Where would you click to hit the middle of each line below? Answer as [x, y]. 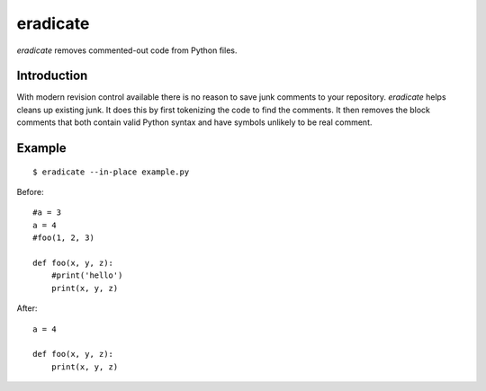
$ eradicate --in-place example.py [111, 172]
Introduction [52, 76]
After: [27, 308]
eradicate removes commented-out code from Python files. [127, 50]
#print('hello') [87, 275]
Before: [30, 192]
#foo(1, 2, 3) [63, 238]
